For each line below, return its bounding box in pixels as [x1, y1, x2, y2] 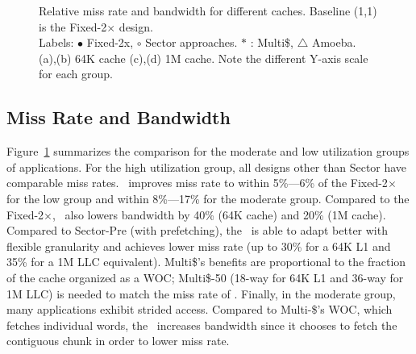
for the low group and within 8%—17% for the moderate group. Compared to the [6, 189, 410, 206]
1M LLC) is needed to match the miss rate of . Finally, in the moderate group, [6, 285, 396, 302]
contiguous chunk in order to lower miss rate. [6, 332, 230, 349]
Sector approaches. [145, 34, 238, 51]
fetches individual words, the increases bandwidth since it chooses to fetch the [6, 316, 397, 333]
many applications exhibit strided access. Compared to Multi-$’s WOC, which [6, 301, 393, 318]
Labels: [39, 34, 74, 51]
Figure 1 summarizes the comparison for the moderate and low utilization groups [6, 143, 410, 160]
